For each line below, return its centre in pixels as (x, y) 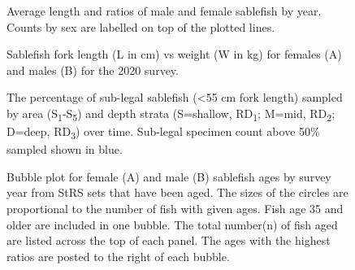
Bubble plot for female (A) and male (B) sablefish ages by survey (169, 176)
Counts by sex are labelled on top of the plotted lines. (141, 26)
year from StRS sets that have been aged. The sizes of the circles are (177, 192)
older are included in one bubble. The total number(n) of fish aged (172, 224)
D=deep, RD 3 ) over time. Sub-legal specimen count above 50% (163, 132)
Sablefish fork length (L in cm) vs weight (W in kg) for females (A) (174, 54)
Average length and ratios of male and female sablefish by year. (164, 11)
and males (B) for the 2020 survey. (93, 70)
